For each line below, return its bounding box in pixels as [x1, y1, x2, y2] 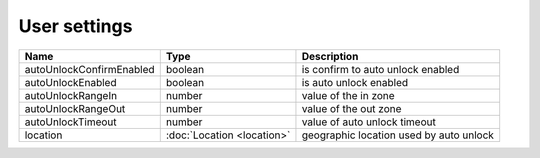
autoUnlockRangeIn [24, 88, 118, 102]
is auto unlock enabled [301, 75, 409, 89]
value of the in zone [301, 88, 395, 102]
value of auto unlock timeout [301, 115, 437, 129]
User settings [18, 15, 133, 37]
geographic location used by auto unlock [301, 128, 495, 142]
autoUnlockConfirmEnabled [24, 62, 155, 76]
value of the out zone [301, 101, 402, 115]
